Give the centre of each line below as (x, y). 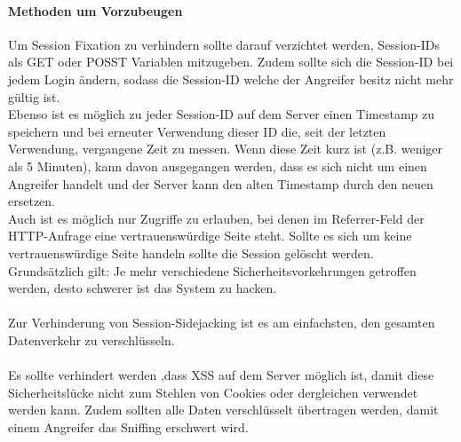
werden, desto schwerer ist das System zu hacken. (143, 288)
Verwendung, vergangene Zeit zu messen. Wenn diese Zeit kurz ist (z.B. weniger (226, 149)
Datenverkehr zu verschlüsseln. (91, 339)
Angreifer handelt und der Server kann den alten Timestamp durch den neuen (221, 183)
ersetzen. (32, 201)
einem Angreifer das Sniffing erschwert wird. (128, 426)
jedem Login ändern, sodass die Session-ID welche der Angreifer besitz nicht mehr (231, 79)
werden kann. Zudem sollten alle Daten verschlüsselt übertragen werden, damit (223, 410)
